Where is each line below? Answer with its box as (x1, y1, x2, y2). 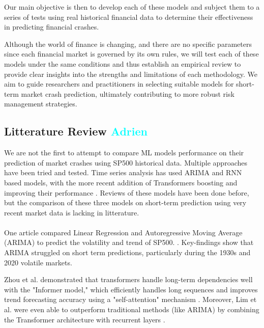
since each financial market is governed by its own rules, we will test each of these (4, 48, 259, 59)
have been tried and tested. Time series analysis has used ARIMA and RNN (4, 167, 242, 178)
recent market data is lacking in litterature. (4, 207, 139, 217)
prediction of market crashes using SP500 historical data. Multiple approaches (4, 157, 247, 168)
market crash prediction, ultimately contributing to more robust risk (21, 88, 234, 99)
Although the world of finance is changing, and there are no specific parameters (4, 38, 252, 49)
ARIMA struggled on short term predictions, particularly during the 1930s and (4, 247, 251, 258)
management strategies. (4, 98, 77, 109)
